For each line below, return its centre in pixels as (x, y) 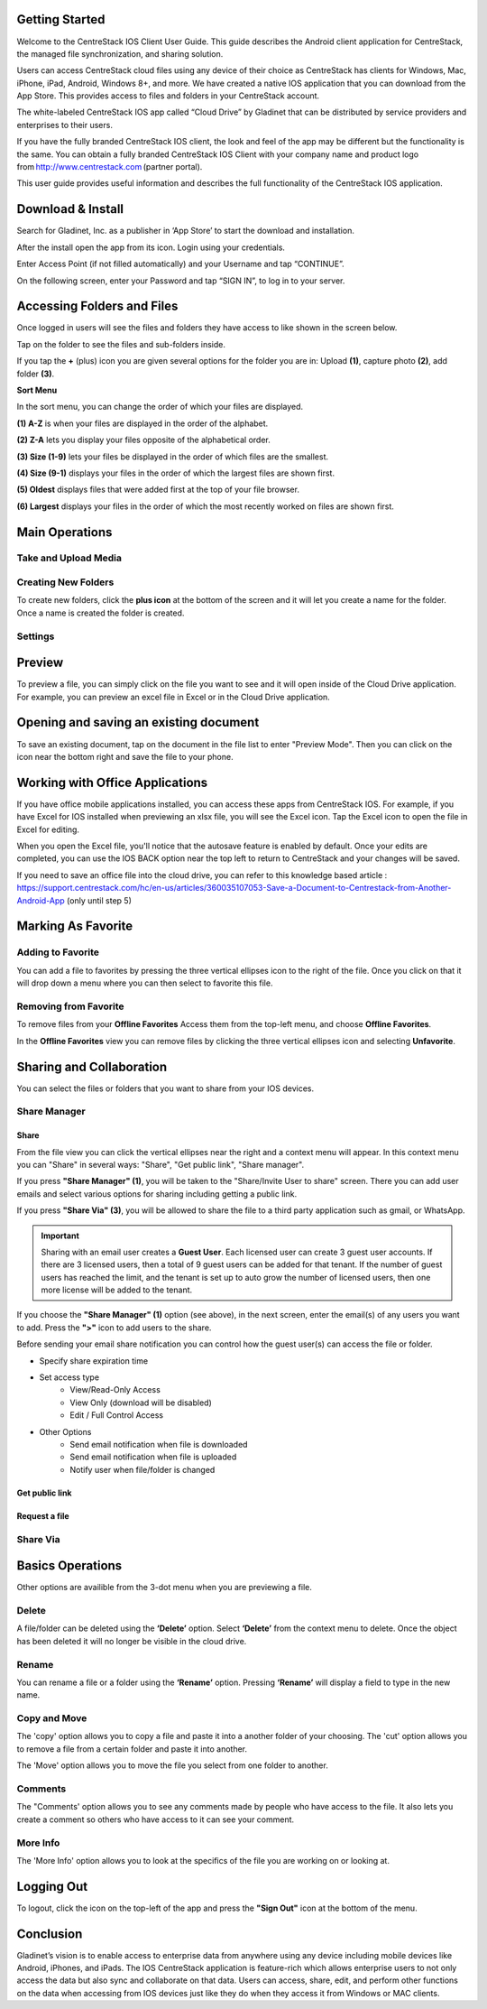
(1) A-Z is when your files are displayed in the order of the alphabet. (142, 423)
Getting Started (61, 19)
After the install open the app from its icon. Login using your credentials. (151, 247)
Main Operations (64, 532)
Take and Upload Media (69, 558)
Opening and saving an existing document (138, 722)
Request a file (43, 1515)
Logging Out (52, 1886)
